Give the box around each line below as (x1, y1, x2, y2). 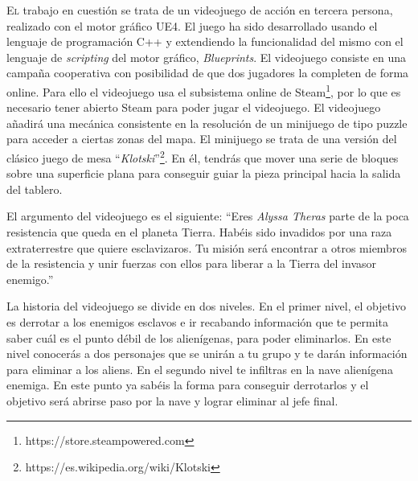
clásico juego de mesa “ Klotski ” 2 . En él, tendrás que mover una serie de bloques (6, 147, 399, 166)
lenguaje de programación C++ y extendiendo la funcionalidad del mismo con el (6, 33, 404, 50)
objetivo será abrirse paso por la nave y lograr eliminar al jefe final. (6, 392, 338, 409)
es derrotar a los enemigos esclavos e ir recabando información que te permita (6, 314, 389, 330)
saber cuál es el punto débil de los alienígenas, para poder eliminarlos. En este (6, 329, 391, 346)
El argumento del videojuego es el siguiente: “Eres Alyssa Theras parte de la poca (6, 208, 409, 224)
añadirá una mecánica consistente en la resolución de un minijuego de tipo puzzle (6, 114, 408, 131)
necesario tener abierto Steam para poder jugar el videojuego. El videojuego (6, 99, 381, 116)
